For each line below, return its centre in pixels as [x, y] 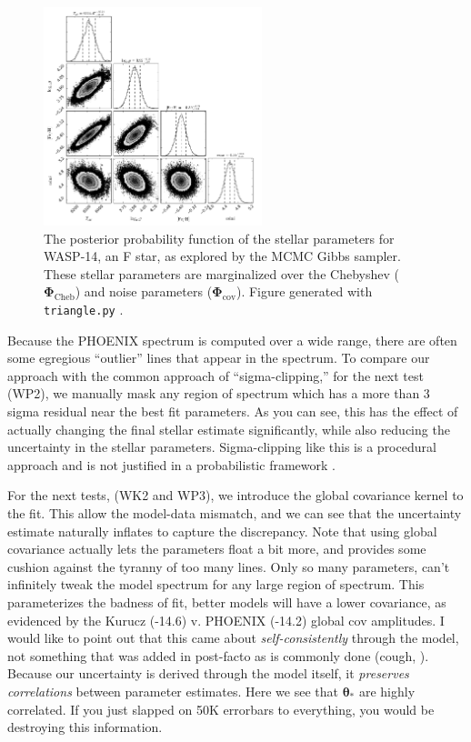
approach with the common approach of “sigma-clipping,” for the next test [215, 375]
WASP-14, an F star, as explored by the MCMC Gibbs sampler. [222, 256]
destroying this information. [85, 727]
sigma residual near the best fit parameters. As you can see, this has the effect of [233, 411]
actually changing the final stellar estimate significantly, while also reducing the [229, 429]
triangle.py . [84, 309]
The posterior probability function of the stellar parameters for [219, 238]
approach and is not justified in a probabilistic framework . [171, 464]
